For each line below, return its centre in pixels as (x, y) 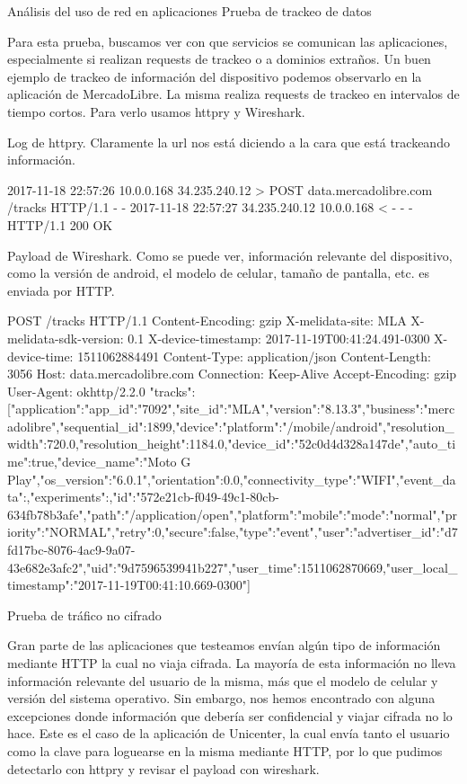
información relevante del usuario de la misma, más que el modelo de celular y (223, 680)
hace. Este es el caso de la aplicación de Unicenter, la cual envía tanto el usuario (229, 733)
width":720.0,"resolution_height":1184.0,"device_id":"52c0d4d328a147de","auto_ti (232, 444)
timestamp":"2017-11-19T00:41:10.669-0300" (127, 585)
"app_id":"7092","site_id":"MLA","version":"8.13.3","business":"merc (269, 409)
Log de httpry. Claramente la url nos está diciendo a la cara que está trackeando (229, 142)
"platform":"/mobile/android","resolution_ (338, 426)
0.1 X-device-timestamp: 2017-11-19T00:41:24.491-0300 (279, 338)
